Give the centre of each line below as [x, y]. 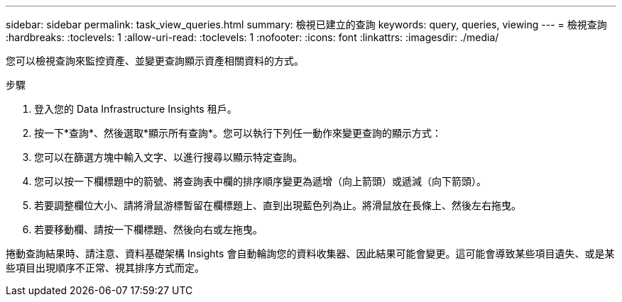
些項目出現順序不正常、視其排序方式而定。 [105, 268]
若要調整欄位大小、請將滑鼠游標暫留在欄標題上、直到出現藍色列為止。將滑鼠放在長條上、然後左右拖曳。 [278, 205]
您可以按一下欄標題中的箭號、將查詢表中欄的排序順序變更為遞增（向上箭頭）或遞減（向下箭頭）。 [260, 181]
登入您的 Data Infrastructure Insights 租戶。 [136, 109]
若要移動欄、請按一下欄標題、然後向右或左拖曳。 [148, 229]
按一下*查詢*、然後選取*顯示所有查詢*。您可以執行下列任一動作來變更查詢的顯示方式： [238, 133]
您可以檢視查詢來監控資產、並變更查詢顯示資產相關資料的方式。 [155, 61]
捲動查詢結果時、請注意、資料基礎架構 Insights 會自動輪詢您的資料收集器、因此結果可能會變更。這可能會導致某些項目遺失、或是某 [310, 253]
